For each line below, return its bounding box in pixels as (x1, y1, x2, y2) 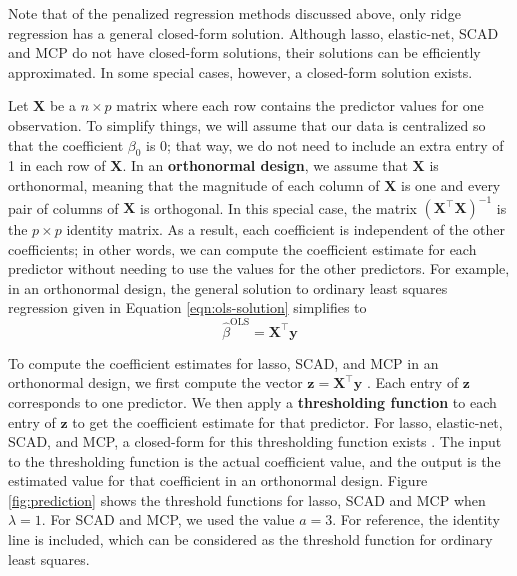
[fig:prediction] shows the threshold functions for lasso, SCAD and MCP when (8, 489, 486, 510)
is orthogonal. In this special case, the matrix (140, 197, 417, 218)
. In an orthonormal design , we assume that (122, 155, 408, 176)
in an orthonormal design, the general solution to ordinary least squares (8, 277, 448, 298)
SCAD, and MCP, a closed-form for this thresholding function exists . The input (8, 431, 502, 452)
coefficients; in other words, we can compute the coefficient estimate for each (8, 238, 477, 259)
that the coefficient (8, 134, 124, 155)
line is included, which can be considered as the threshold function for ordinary (8, 529, 493, 550)
